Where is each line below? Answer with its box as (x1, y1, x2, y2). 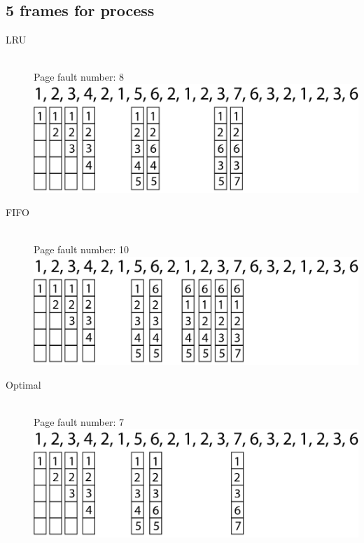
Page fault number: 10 (34, 242, 129, 257)
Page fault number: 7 (34, 415, 124, 429)
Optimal (6, 377, 41, 391)
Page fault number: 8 (34, 69, 124, 84)
